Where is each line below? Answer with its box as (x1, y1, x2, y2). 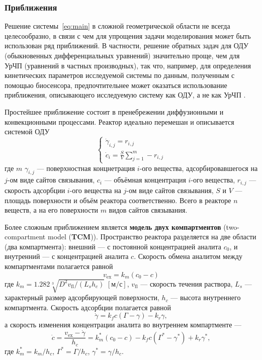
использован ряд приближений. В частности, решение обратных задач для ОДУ (5, 40, 248, 51)
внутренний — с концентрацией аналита (5, 251, 129, 261)
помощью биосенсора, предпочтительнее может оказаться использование (5, 79, 227, 90)
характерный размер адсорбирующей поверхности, (5, 292, 159, 303)
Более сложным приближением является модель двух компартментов (5, 221, 221, 232)
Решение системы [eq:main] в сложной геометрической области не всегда (5, 21, 230, 31)
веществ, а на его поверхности (5, 205, 98, 215)
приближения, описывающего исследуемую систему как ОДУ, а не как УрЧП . (5, 89, 246, 100)
